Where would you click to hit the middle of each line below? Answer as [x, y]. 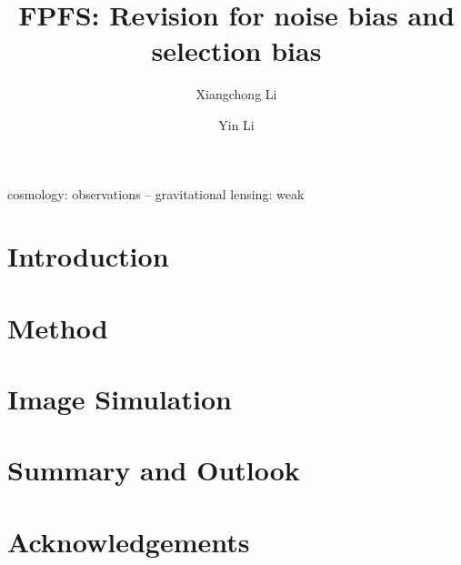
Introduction [88, 256]
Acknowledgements [129, 541]
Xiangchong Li [236, 94]
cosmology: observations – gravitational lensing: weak [156, 193]
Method [58, 327]
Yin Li [236, 124]
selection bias [236, 50]
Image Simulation [120, 399]
